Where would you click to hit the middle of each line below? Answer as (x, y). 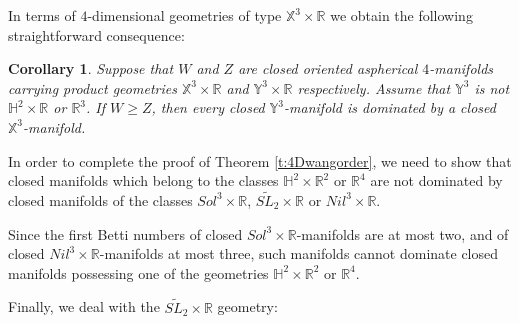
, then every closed (208, 107)
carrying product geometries (92, 87)
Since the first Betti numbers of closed (125, 233)
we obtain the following (401, 15)
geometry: (247, 306)
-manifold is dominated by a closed (390, 107)
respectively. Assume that (374, 87)
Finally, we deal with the (84, 306)
